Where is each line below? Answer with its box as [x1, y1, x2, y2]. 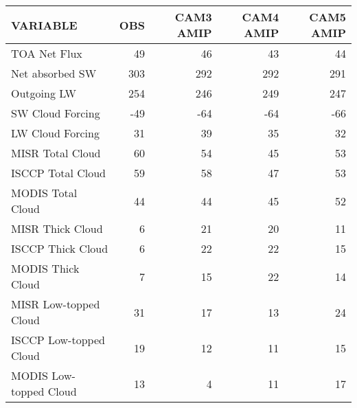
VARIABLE [11, 16, 78, 33]
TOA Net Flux [11, 45, 82, 61]
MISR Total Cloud [11, 145, 101, 161]
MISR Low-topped [11, 296, 100, 312]
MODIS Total [11, 185, 78, 201]
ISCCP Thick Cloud [11, 240, 108, 256]
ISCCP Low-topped [11, 332, 105, 348]
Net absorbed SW [11, 65, 97, 81]
